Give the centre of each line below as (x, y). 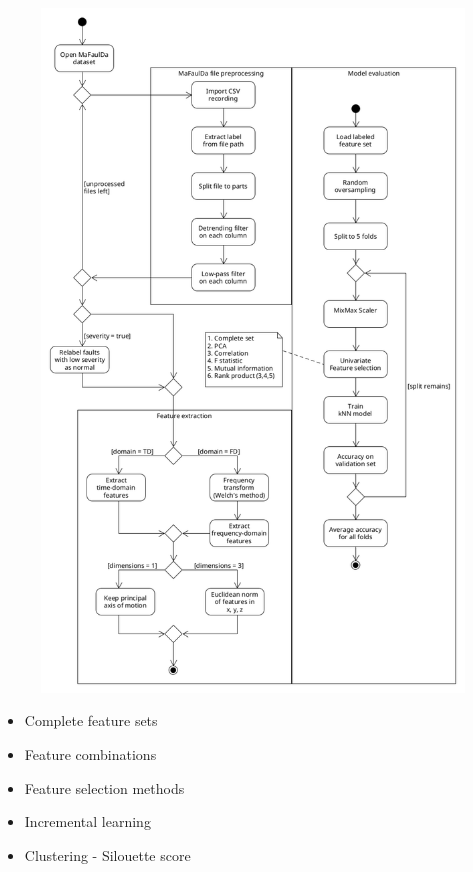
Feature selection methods (104, 787)
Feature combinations (90, 754)
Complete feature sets (91, 720)
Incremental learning (87, 821)
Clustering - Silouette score (107, 854)
